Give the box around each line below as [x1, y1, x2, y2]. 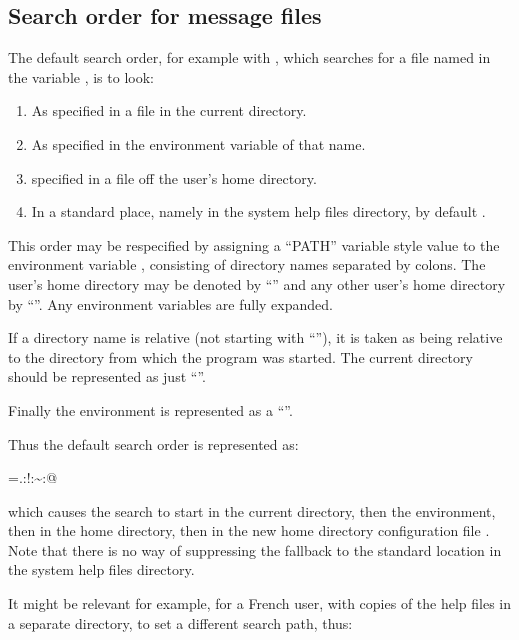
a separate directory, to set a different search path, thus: [8, 612, 353, 633]
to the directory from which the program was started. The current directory [8, 346, 473, 367]
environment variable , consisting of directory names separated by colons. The [8, 254, 486, 275]
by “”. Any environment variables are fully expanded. [8, 293, 333, 314]
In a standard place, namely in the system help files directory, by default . [31, 201, 486, 222]
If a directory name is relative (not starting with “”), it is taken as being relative [8, 327, 503, 348]
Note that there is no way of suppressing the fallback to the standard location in [8, 539, 502, 560]
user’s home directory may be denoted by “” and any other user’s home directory [8, 273, 506, 294]
